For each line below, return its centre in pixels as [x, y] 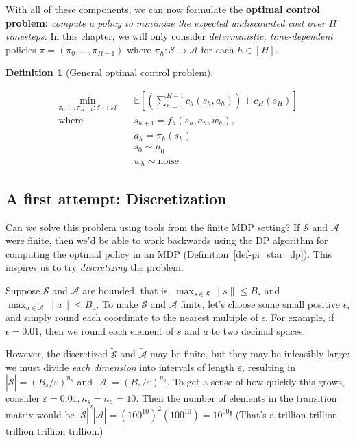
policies [21, 49]
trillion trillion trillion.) [54, 430]
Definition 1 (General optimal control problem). [110, 72]
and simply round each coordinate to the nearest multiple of [132, 317]
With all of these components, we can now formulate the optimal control [163, 9]
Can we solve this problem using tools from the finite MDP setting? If [153, 227]
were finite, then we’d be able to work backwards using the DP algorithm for [167, 240]
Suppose [23, 290]
